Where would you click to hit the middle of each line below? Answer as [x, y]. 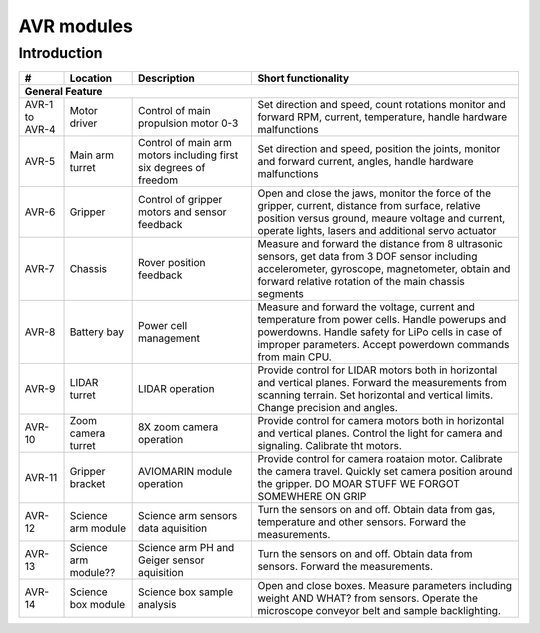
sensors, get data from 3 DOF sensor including [367, 257]
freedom [158, 180]
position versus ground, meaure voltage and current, [381, 218]
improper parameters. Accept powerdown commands [383, 345]
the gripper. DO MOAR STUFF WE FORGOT [358, 484]
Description [166, 78]
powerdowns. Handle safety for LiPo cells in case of [380, 332]
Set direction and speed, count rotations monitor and [382, 105]
